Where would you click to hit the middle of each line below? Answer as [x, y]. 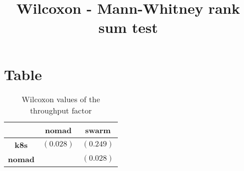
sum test [128, 27]
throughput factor [61, 110]
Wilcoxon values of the [61, 99]
